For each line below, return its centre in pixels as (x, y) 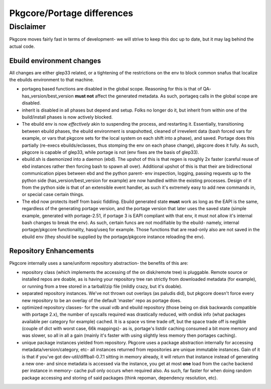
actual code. (22, 46)
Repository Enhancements (52, 251)
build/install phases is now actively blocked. (67, 117)
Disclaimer (28, 27)
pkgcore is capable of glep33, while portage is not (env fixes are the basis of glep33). (110, 152)
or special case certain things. (53, 194)
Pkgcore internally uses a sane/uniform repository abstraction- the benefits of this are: (99, 263)
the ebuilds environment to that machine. (52, 80)
